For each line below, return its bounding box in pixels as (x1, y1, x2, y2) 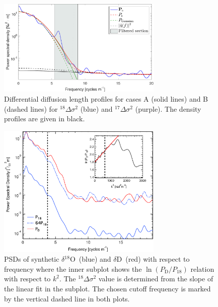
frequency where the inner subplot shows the (4, 263, 142, 274)
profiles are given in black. (4, 113, 85, 124)
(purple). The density (135, 103, 201, 114)
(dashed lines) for (4, 103, 58, 114)
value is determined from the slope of (98, 273, 213, 284)
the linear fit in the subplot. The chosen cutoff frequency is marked (4, 283, 211, 294)
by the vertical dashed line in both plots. (4, 293, 130, 303)
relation (190, 263, 214, 274)
